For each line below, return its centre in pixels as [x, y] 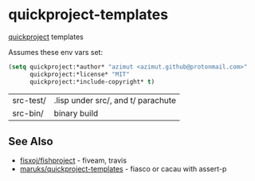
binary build [76, 113]
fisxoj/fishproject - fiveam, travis [73, 160]
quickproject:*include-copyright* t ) [92, 81]
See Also [31, 141]
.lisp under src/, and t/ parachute [115, 100]
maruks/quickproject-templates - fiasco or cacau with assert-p [123, 169]
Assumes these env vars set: [56, 52]
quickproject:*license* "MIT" [79, 74]
